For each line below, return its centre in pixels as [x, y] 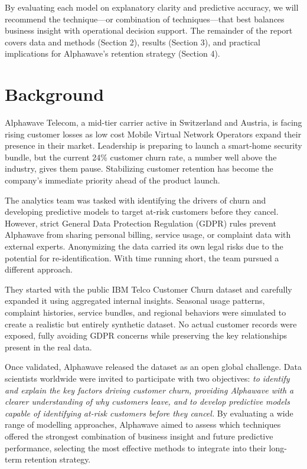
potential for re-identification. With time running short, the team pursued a [142, 258]
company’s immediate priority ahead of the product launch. [112, 180]
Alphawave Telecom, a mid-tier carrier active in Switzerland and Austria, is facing [153, 122]
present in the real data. [48, 347]
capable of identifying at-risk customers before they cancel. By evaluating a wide [149, 413]
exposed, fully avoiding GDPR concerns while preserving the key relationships [146, 335]
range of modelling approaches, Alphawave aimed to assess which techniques [143, 424]
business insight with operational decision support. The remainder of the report [149, 30]
